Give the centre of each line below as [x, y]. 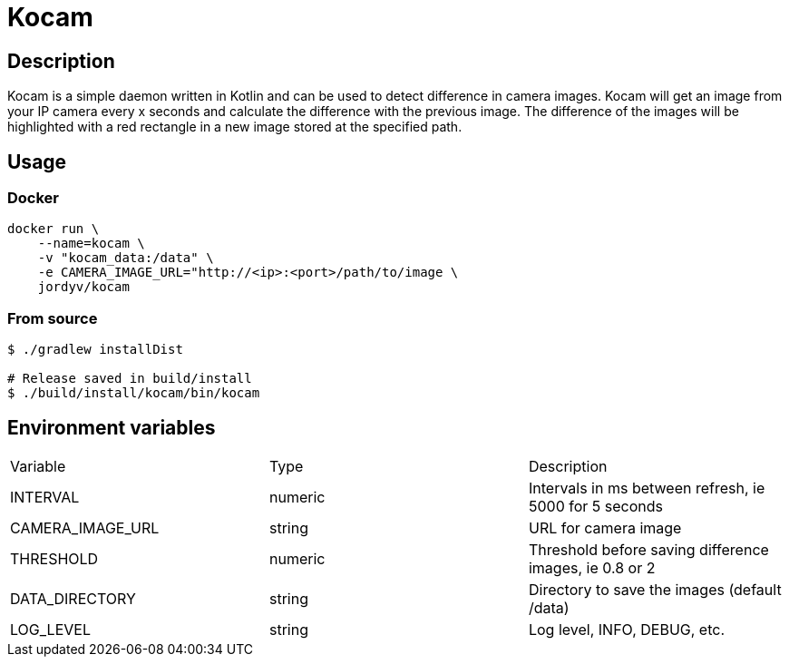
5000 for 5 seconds [596, 506]
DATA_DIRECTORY [73, 598]
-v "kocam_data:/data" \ [126, 258]
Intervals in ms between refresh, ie [647, 488]
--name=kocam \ [91, 244]
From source [53, 318]
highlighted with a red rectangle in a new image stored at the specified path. [235, 127]
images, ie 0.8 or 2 [592, 567]
